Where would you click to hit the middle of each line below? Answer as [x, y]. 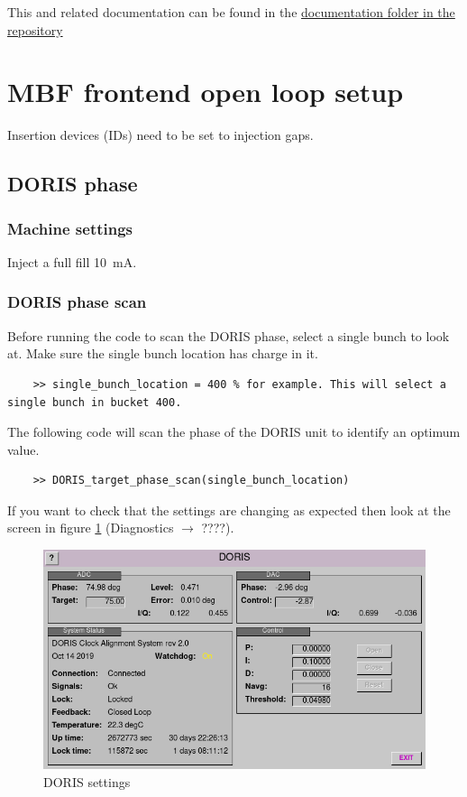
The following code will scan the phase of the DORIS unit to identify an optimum [234, 432]
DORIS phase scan [77, 302]
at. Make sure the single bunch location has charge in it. [163, 353]
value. [23, 449]
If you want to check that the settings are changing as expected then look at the [229, 510]
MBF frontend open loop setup [206, 92]
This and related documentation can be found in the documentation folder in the [231, 12]
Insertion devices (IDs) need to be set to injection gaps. [160, 135]
